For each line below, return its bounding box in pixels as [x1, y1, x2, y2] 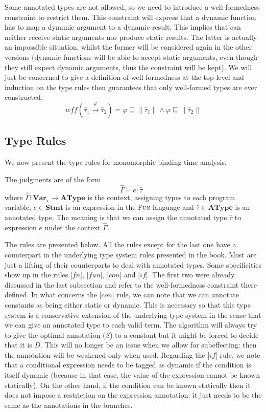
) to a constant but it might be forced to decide [110, 329, 259, 340]
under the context [44, 222, 101, 232]
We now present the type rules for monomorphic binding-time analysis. [5, 157, 227, 167]
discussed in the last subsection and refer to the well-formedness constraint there [5, 279, 257, 290]
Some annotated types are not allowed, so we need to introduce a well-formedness [5, 2, 260, 12]
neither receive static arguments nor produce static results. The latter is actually [5, 31, 257, 42]
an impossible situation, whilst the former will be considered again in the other [5, 41, 252, 52]
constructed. [5, 92, 43, 102]
